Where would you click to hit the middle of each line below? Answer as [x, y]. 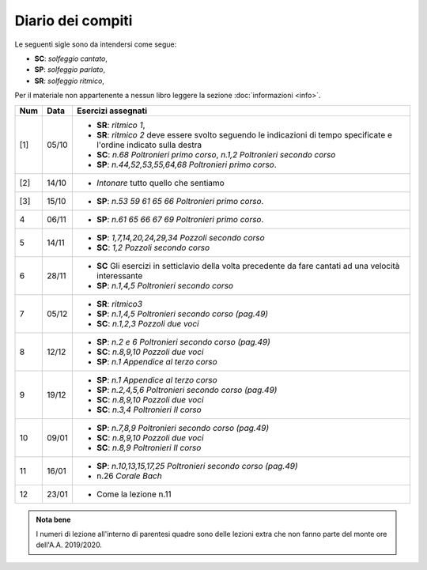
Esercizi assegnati [112, 111]
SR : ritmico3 [119, 304]
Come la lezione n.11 [134, 494]
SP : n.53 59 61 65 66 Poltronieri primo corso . [180, 201]
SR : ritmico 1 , [121, 125]
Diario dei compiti [74, 21]
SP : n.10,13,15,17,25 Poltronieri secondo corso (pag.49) [197, 466]
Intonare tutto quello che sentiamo [160, 183]
